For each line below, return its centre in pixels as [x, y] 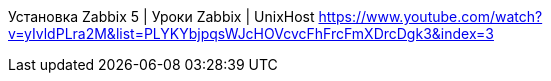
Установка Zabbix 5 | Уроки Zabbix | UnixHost [161, 16]
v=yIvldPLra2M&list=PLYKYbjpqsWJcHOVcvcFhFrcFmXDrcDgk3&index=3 [251, 33]
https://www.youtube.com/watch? [430, 16]
